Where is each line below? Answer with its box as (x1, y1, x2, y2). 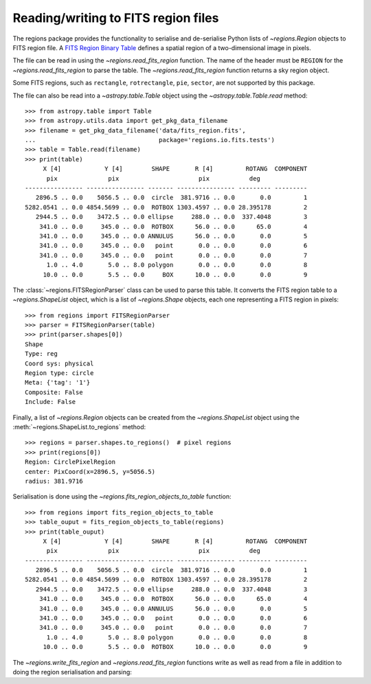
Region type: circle (25, 369, 94, 377)
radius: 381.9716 (25, 477, 83, 485)
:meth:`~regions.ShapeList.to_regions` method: (12, 423, 146, 431)
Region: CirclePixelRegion (25, 458, 116, 466)
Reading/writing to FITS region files (12, 10, 219, 25)
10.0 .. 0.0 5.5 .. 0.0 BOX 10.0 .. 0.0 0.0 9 (43, 271, 308, 278)
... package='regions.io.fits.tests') (25, 136, 275, 144)
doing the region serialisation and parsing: (12, 668, 132, 676)
